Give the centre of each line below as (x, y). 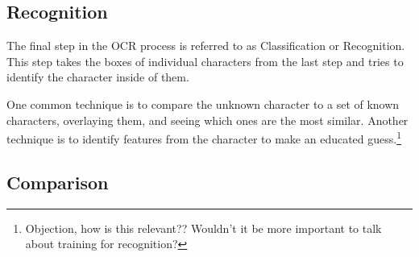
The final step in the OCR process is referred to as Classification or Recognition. (206, 46)
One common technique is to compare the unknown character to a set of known (203, 104)
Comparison (58, 182)
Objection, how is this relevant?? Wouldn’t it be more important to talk (203, 228)
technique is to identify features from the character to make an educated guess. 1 (204, 137)
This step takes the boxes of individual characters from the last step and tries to (205, 61)
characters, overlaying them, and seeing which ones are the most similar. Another (207, 120)
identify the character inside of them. (98, 77)
